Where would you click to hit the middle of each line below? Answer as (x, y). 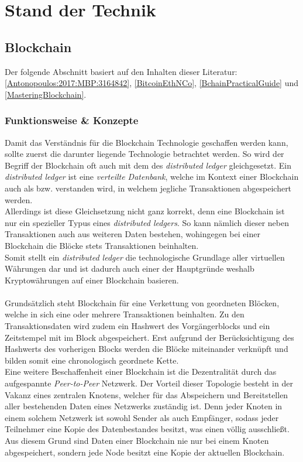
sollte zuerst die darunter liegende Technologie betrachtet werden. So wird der (144, 154)
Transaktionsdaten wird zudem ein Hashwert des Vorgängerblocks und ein (137, 326)
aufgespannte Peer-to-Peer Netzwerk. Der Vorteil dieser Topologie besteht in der (149, 383)
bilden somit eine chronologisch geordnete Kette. (92, 360)
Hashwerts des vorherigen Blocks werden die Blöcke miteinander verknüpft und (147, 349)
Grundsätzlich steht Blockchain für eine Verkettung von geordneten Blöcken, (142, 302)
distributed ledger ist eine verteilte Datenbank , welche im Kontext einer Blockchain (152, 177)
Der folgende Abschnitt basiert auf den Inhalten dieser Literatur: (121, 71)
